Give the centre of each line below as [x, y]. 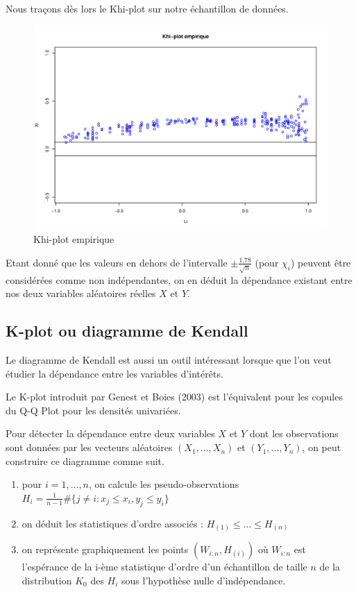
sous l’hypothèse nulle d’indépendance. [204, 580]
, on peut [322, 447]
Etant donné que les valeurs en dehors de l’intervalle [117, 262]
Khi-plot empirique [74, 239]
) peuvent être [321, 262]
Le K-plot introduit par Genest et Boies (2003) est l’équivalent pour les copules [174, 397]
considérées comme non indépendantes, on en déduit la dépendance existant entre [179, 279]
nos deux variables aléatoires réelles [81, 293]
